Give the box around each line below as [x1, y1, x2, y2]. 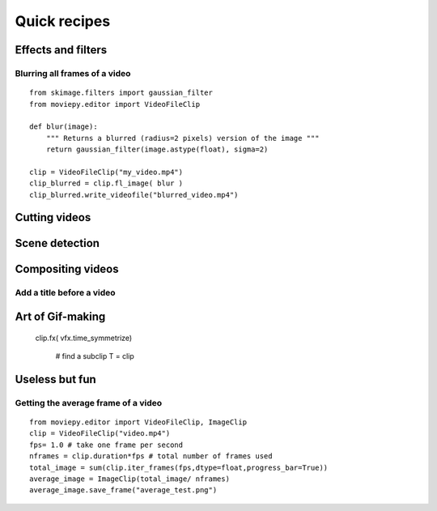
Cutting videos [15, 211, 91, 224]
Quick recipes [15, 12, 111, 30]
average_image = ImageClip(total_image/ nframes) [29, 474, 231, 483]
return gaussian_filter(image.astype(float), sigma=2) [45, 145, 269, 154]
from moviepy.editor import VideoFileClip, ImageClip [29, 418, 247, 427]
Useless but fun [15, 373, 96, 386]
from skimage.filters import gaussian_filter [29, 88, 214, 97]
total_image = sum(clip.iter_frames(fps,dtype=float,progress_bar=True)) [29, 462, 329, 472]
